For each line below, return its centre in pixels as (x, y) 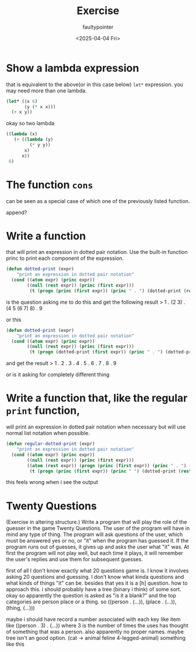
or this (14, 320)
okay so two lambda (30, 123)
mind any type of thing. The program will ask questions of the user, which (94, 534)
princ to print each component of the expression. (65, 258)
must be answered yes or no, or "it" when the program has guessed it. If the (97, 541)
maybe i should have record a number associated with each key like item (93, 619)
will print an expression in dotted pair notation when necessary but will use (96, 427)
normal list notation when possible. (48, 433)
